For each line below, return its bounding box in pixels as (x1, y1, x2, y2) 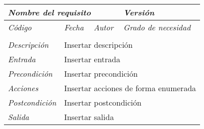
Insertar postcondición (64, 97, 141, 108)
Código (8, 21, 32, 33)
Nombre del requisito (8, 6, 91, 18)
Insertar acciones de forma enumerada (64, 82, 196, 94)
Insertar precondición (64, 68, 138, 79)
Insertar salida (64, 111, 114, 123)
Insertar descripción (64, 39, 133, 50)
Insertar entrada (64, 53, 121, 65)
